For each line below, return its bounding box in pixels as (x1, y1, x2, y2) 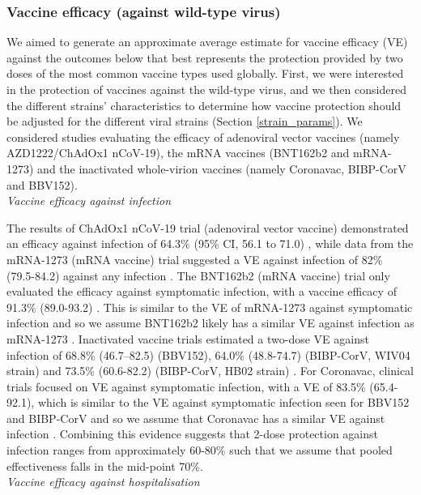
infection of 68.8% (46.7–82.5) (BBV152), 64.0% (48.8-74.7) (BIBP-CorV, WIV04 (6, 346, 410, 363)
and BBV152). (6, 176, 78, 193)
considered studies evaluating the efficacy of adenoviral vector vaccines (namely (6, 128, 400, 145)
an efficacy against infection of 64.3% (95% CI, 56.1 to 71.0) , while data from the (6, 235, 414, 252)
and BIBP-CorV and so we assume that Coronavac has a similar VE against (6, 409, 385, 426)
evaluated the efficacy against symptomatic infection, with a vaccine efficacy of (6, 283, 397, 300)
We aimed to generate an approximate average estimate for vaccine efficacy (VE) (6, 33, 408, 50)
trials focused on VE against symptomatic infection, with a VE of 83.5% (6, 378, 366, 395)
